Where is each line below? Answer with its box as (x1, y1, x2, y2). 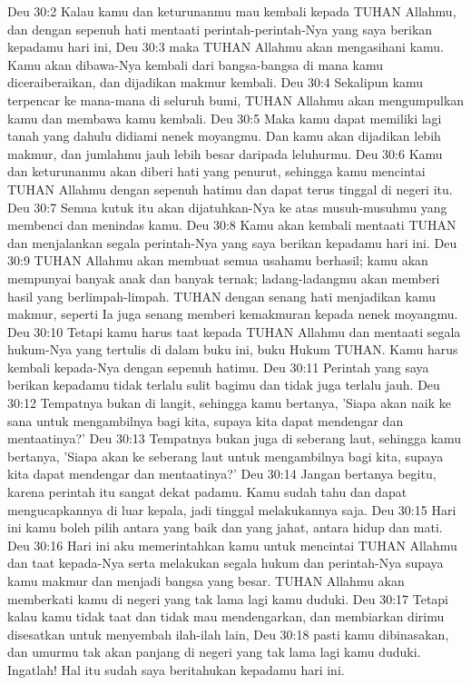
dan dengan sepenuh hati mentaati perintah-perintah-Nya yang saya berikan (7, 19, 433, 38)
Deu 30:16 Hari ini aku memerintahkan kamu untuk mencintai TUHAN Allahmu (7, 535, 457, 554)
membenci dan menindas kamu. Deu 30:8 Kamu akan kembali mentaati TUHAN (7, 215, 456, 234)
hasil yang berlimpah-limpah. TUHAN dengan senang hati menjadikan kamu (7, 286, 436, 305)
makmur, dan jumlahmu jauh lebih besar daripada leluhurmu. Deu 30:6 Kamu (7, 144, 443, 163)
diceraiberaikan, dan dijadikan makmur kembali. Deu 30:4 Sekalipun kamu (7, 73, 424, 92)
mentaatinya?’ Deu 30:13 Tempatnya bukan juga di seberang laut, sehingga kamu (7, 429, 462, 448)
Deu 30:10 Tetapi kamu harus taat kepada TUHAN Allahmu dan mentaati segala (7, 322, 461, 341)
